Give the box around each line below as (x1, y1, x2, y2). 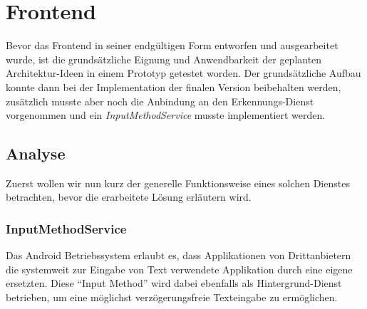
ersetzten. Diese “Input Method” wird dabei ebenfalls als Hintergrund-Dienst (6, 276, 342, 290)
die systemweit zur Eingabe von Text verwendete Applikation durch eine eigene (6, 261, 353, 276)
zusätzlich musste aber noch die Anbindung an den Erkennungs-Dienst (6, 93, 314, 108)
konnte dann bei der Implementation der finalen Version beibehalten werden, (6, 79, 341, 94)
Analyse (6, 142, 66, 164)
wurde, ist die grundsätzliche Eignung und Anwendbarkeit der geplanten (6, 51, 322, 66)
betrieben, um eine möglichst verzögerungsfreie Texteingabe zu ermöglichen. (6, 290, 338, 305)
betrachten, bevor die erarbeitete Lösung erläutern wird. (6, 189, 252, 204)
